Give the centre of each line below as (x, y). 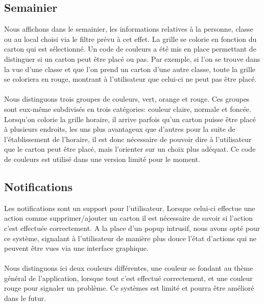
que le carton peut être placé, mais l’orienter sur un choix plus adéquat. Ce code (130, 149)
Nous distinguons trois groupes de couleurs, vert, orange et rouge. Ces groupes (127, 99)
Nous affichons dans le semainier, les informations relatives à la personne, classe (129, 29)
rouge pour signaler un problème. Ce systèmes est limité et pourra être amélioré (129, 288)
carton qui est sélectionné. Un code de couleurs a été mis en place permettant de (130, 49)
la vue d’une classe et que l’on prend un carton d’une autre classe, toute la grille (130, 69)
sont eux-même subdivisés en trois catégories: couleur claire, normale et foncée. (128, 109)
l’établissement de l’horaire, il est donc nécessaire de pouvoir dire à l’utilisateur (128, 139)
